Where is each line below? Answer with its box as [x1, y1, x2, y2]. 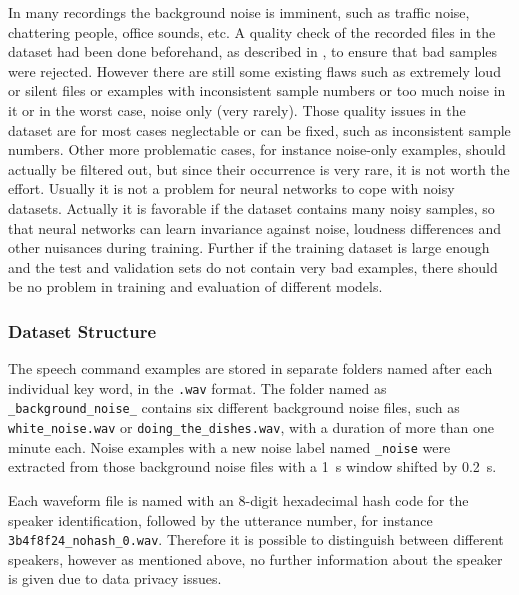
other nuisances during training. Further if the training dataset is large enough [8, 237, 490, 258]
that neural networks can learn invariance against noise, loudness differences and [8, 217, 501, 238]
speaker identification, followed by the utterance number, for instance [8, 509, 433, 530]
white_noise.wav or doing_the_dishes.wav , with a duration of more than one [8, 417, 494, 438]
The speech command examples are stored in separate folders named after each [8, 358, 493, 379]
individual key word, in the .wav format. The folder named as [8, 377, 387, 398]
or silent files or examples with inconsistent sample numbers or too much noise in [8, 80, 506, 101]
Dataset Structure [8, 318, 157, 343]
